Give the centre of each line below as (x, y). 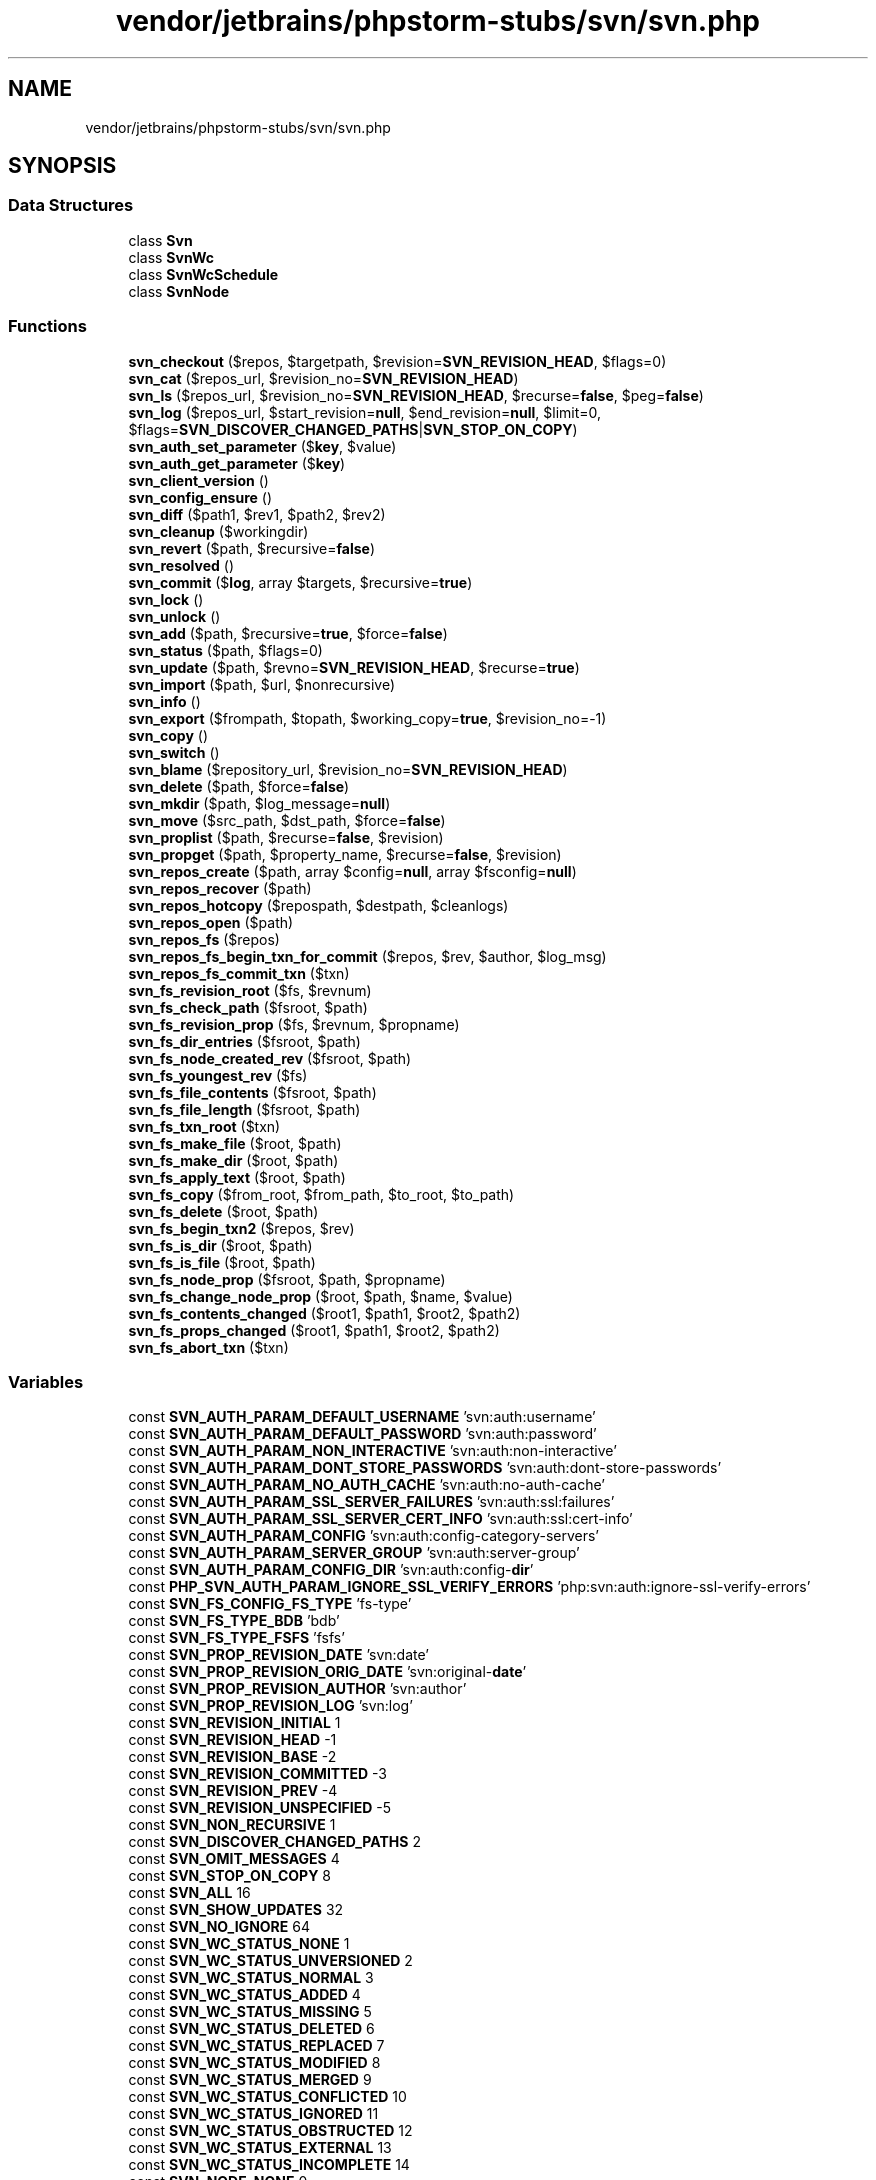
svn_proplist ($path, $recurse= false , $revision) (286, 837)
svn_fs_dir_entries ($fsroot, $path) (244, 1041)
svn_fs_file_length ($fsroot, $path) (244, 1109)
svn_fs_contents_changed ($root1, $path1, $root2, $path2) (324, 1313)
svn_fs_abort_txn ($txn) (208, 1347)
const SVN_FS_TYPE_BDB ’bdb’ (234, 1621)
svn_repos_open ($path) (211, 922)
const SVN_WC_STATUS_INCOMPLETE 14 (269, 2165)
